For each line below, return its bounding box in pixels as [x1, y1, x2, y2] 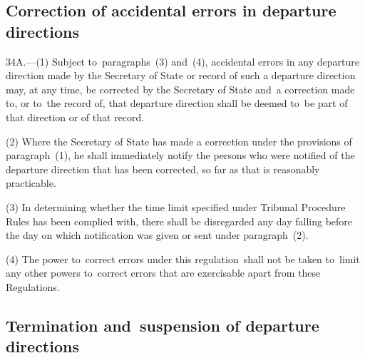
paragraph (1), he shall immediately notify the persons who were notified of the [6, 148, 355, 163]
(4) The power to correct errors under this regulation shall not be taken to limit [6, 251, 360, 266]
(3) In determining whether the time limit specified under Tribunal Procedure [6, 199, 346, 214]
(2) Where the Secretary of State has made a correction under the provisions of [6, 133, 352, 148]
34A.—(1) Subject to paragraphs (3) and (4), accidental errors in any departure [6, 53, 359, 68]
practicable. [6, 175, 56, 190]
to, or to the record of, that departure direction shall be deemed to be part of [6, 96, 348, 111]
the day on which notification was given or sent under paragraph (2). [6, 227, 309, 242]
